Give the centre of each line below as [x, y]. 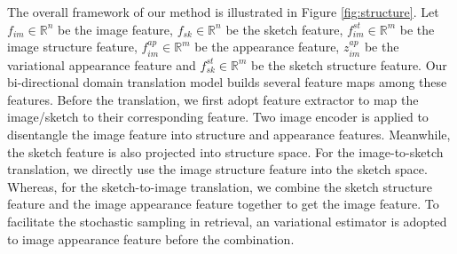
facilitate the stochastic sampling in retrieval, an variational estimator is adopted [227, 221]
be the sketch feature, [284, 29]
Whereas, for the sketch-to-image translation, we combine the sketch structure [220, 186]
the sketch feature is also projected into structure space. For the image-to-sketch [225, 151]
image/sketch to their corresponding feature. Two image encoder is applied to [218, 117]
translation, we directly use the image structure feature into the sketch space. [217, 169]
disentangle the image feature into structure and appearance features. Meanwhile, [229, 134]
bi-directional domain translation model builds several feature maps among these [227, 82]
